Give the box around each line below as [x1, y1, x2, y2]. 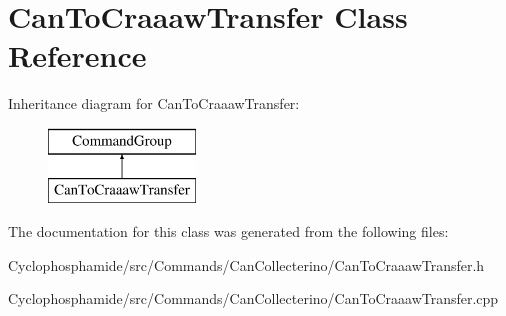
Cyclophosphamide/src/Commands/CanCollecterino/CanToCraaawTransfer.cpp [8, 288, 499, 309]
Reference [8, 35, 147, 76]
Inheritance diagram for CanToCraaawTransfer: [8, 93, 300, 114]
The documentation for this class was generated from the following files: [8, 221, 449, 242]
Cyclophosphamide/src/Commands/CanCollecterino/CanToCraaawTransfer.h [8, 254, 485, 275]
